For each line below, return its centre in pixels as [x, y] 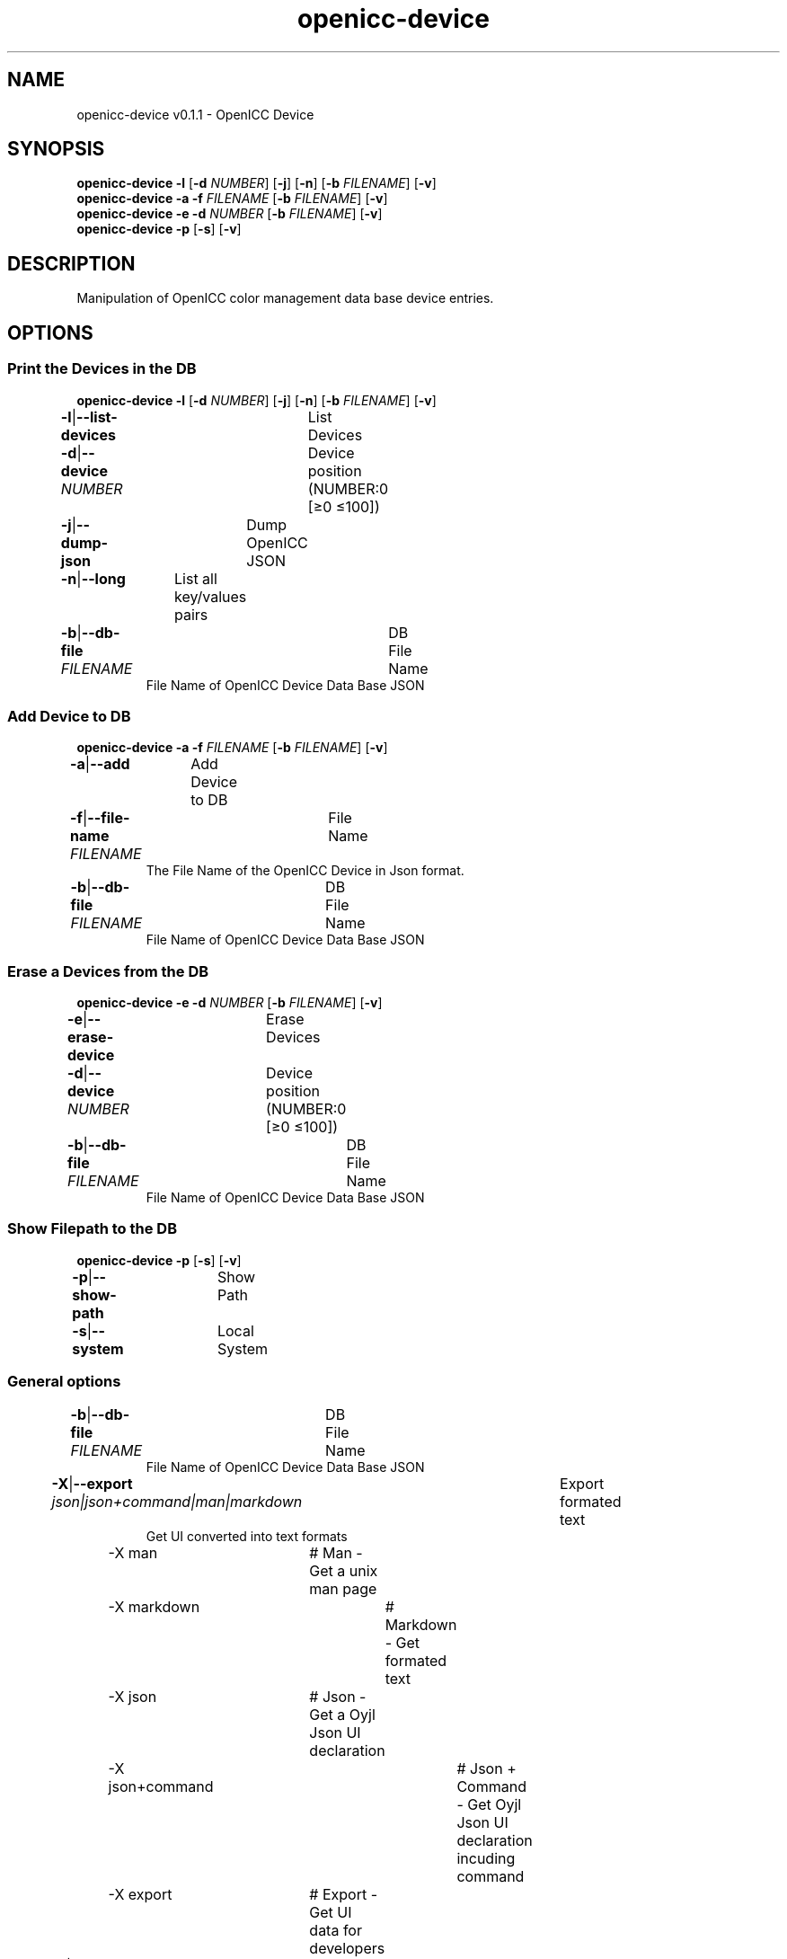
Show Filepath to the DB [92, 1229]
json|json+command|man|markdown [177, 1501]
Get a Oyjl [342, 1714]
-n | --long [93, 578]
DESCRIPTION [71, 263]
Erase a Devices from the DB [108, 971]
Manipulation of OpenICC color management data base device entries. [285, 298]
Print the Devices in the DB [102, 369]
